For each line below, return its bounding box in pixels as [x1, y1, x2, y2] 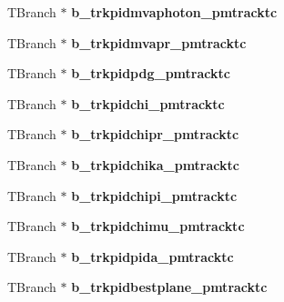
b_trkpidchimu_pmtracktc [71, 216, 245, 236]
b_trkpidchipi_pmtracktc [71, 186, 238, 205]
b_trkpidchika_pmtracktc [71, 155, 239, 174]
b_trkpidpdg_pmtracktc [71, 64, 230, 83]
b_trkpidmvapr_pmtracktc [71, 33, 247, 52]
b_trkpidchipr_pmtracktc [71, 125, 239, 144]
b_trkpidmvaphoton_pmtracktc [71, 3, 278, 21]
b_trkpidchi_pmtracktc [71, 94, 225, 113]
